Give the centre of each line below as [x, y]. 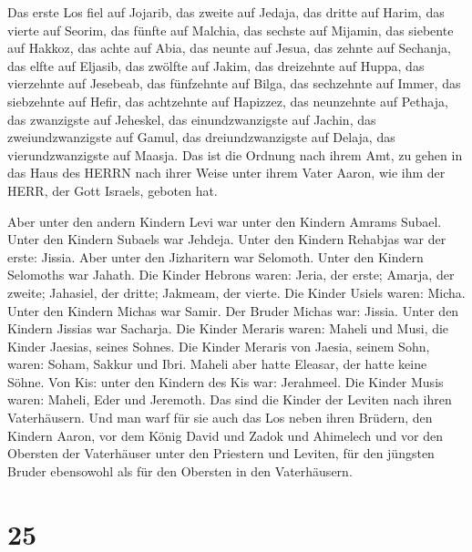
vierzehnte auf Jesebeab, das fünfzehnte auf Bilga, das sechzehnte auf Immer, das [234, 83]
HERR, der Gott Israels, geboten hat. [113, 190]
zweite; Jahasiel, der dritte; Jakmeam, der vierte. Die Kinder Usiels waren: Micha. [236, 292]
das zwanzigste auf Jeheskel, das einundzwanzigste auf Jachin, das [192, 119]
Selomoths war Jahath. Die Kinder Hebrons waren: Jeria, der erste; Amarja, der [231, 275]
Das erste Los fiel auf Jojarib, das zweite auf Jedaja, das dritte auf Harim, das [226, 12]
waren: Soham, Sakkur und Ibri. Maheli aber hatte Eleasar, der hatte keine [217, 364]
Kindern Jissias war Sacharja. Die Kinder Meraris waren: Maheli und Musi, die [228, 328]
